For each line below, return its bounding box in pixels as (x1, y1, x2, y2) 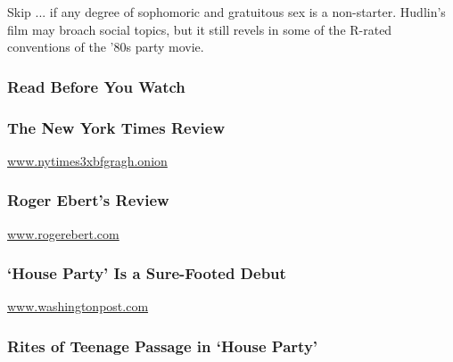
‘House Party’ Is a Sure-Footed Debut (7, 262, 286, 284)
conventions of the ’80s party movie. (7, 37, 204, 56)
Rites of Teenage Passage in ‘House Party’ (7, 334, 318, 357)
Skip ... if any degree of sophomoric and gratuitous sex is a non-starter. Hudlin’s (7, 3, 446, 21)
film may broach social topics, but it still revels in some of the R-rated (7, 20, 392, 38)
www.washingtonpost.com (7, 297, 149, 316)
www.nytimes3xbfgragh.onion (7, 151, 168, 169)
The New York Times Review (7, 116, 226, 138)
